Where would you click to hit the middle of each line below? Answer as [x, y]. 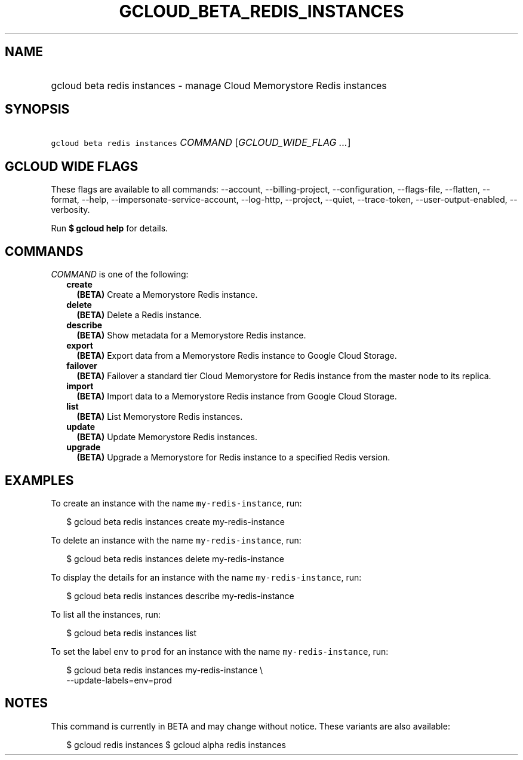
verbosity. [70, 210]
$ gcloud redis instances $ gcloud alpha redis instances [176, 744]
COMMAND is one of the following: [120, 274]
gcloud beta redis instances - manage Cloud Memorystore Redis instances [219, 85]
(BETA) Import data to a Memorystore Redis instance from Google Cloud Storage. [237, 396]
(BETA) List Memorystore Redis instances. [160, 417]
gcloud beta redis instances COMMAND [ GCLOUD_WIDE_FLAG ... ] [201, 143]
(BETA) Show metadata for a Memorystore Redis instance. [191, 335]
